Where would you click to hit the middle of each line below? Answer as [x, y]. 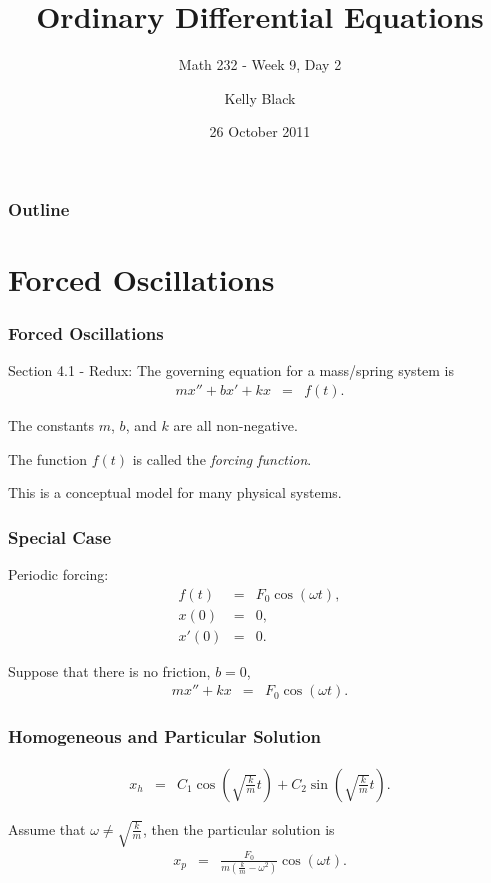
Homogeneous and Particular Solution [165, 736]
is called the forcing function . [222, 458]
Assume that [47, 828]
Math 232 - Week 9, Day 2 [260, 64]
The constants [51, 425]
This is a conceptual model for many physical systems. [175, 492]
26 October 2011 [260, 131]
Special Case [60, 536]
